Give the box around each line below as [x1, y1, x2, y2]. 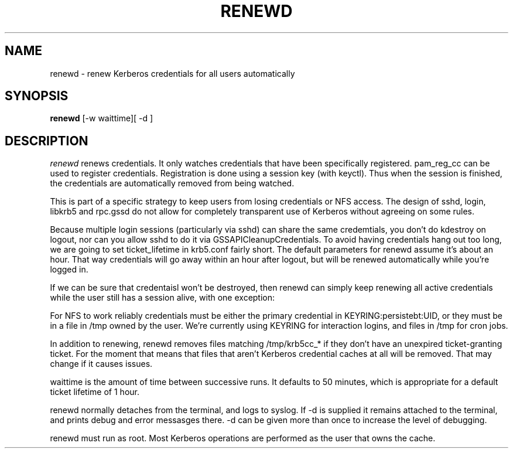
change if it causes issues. [50, 359, 153, 369]
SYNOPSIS [5, 88, 69, 104]
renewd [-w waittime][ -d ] [50, 113, 153, 124]
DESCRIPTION [5, 133, 88, 148]
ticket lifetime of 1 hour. [50, 387, 139, 397]
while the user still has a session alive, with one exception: [50, 292, 275, 303]
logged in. [50, 264, 88, 275]
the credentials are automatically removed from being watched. [50, 178, 295, 189]
